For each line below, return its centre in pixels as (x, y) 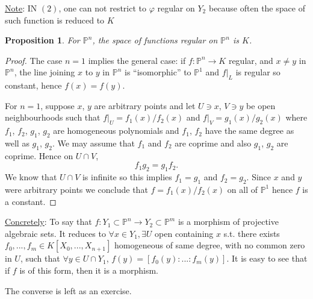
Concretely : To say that (48, 222)
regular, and (251, 60)
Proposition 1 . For (42, 40)
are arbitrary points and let (145, 105)
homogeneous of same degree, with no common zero (210, 245)
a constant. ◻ (31, 201)
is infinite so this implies (127, 177)
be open (261, 105)
